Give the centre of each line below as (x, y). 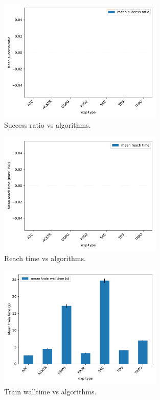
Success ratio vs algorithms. (48, 125)
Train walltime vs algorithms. (50, 391)
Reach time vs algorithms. (45, 258)
